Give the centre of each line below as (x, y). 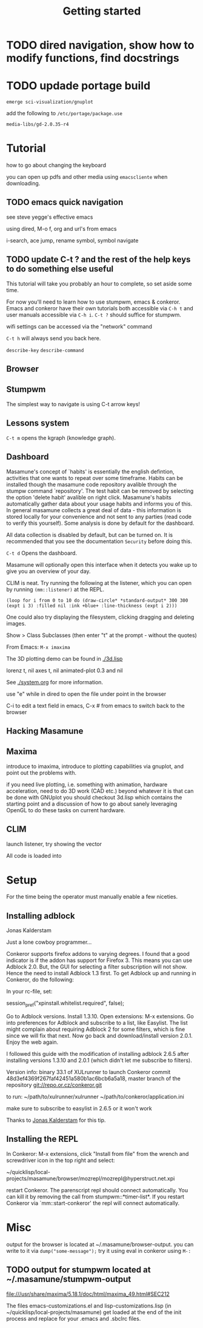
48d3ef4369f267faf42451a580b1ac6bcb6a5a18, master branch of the (93, 1079)
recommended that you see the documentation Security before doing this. (99, 541)
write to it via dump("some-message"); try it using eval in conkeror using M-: (99, 1250)
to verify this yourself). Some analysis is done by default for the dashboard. (100, 523)
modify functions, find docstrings (93, 58)
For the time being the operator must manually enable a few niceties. (92, 897)
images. (16, 623)
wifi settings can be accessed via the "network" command (79, 326)
